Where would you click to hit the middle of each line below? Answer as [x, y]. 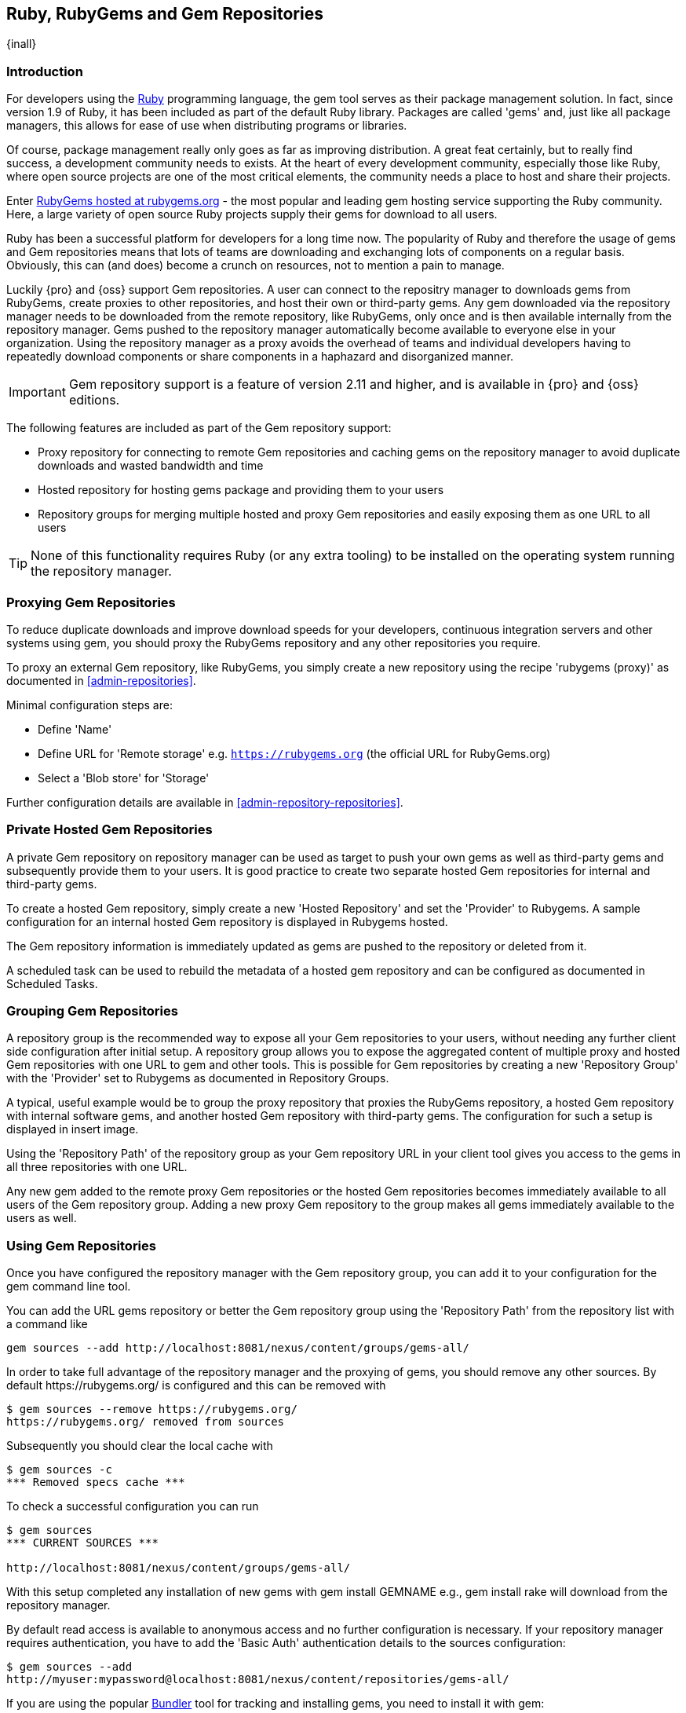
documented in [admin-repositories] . [101, 680]
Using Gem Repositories [81, 1245]
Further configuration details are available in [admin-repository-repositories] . [205, 802]
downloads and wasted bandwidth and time [151, 466]
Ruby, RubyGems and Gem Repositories [165, 14]
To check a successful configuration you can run [133, 1506]
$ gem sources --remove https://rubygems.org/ [152, 1409]
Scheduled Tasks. [52, 983]
